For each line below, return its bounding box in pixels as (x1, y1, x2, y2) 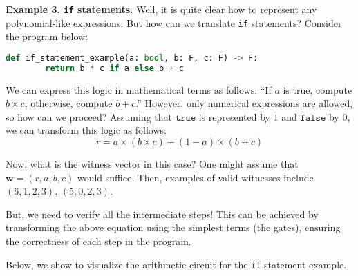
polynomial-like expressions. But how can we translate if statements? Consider (6, 15, 342, 30)
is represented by (198, 109, 270, 124)
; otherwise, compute (24, 96, 113, 110)
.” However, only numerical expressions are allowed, (135, 96, 353, 110)
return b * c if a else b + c (45, 63, 184, 73)
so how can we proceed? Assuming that (6, 109, 172, 124)
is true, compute (283, 82, 352, 97)
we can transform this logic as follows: (6, 123, 167, 137)
